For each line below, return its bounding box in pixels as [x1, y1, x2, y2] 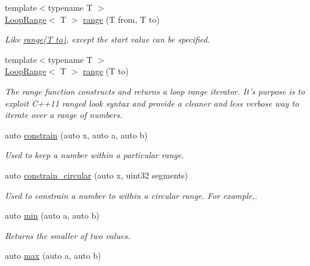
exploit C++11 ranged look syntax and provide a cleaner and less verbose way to [5, 96, 299, 109]
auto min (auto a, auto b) [5, 209, 99, 222]
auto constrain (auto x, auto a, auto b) [5, 128, 148, 141]
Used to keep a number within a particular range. [5, 149, 184, 161]
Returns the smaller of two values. [5, 229, 130, 241]
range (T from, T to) [83, 13, 160, 25]
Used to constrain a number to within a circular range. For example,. [5, 189, 257, 201]
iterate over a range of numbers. [5, 108, 123, 121]
